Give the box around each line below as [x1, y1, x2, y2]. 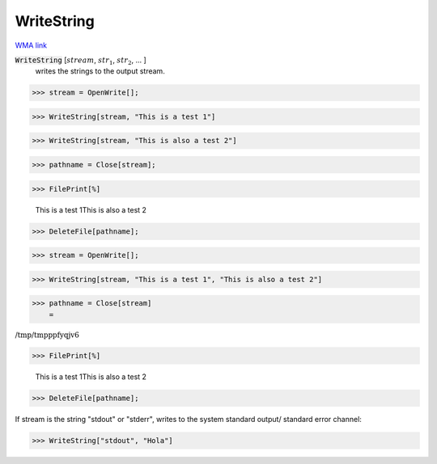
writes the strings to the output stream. [35, 66, 165, 76]
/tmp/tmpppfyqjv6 [15, 330, 80, 340]
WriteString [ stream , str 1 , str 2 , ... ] [15, 55, 147, 66]
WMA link [15, 40, 48, 50]
